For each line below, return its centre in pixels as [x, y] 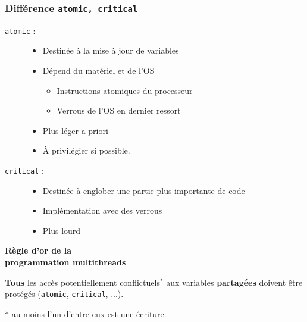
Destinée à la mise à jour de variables [111, 50]
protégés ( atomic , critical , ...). [64, 294]
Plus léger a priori [75, 130]
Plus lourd [62, 230]
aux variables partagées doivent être [234, 282]
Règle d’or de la [38, 250]
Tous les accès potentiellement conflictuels [82, 282]
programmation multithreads [65, 262]
